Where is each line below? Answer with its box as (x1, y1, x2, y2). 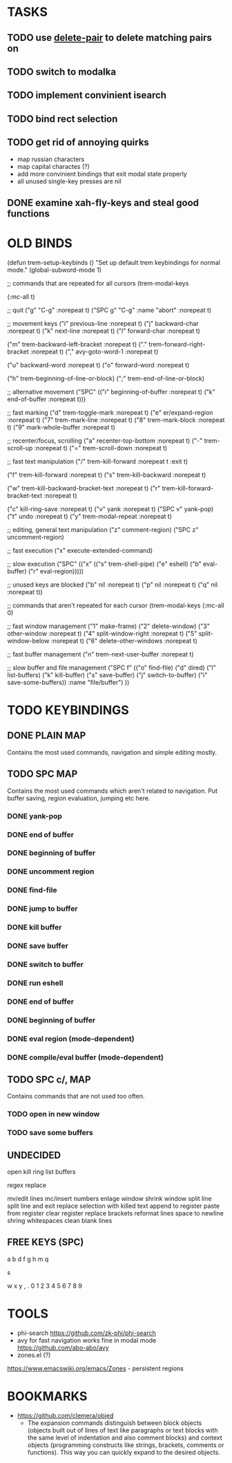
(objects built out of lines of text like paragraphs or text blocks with (27, 1426, 218, 1434)
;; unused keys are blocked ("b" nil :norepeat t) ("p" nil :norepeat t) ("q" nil (7, 580, 218, 589)
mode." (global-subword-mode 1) (7, 266, 102, 274)
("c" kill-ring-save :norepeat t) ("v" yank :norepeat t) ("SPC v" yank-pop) (7, 504, 214, 513)
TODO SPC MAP (7, 769, 78, 780)
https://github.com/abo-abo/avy (17, 1343, 109, 1352)
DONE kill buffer (7, 923, 62, 932)
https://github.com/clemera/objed (17, 1411, 114, 1419)
